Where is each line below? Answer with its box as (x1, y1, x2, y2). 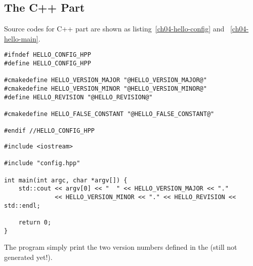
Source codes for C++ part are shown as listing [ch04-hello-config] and (4, 23, 225, 34)
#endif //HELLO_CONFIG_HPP (4, 127, 95, 135)
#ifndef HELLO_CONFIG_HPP (4, 51, 91, 59)
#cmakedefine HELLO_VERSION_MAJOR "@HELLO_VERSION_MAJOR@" (4, 77, 207, 84)
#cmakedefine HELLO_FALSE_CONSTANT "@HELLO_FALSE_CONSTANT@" (4, 110, 215, 118)
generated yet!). (4, 251, 53, 262)
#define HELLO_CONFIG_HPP (4, 60, 91, 67)
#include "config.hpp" (4, 160, 80, 167)
